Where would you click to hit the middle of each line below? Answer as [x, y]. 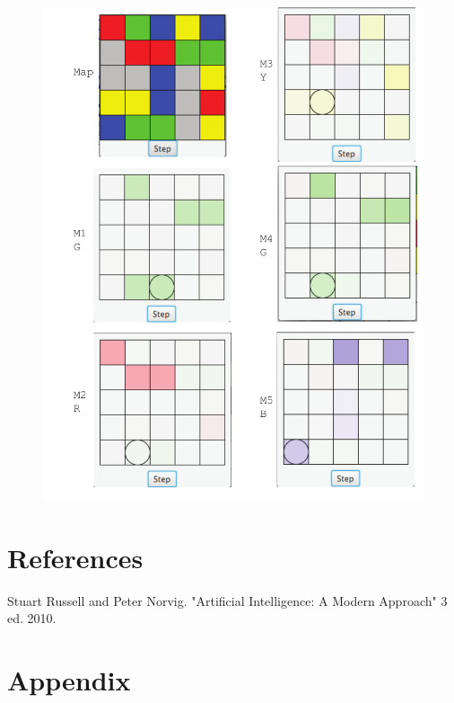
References [75, 557]
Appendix [69, 679]
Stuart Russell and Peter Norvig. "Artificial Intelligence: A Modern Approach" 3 [227, 600]
